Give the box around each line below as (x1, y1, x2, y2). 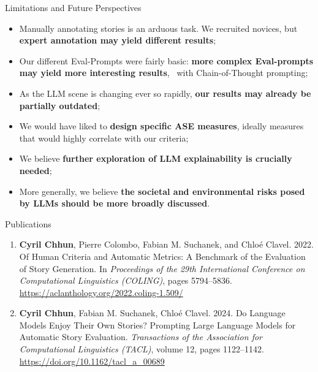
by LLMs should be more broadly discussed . (19, 197, 210, 210)
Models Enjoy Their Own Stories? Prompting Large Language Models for (19, 318, 296, 331)
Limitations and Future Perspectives (5, 1, 142, 13)
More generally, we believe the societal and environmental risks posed (19, 184, 305, 197)
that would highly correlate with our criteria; (19, 131, 189, 144)
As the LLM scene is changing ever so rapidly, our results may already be (19, 86, 311, 99)
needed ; (19, 164, 52, 177)
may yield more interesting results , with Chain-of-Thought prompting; (19, 66, 308, 79)
